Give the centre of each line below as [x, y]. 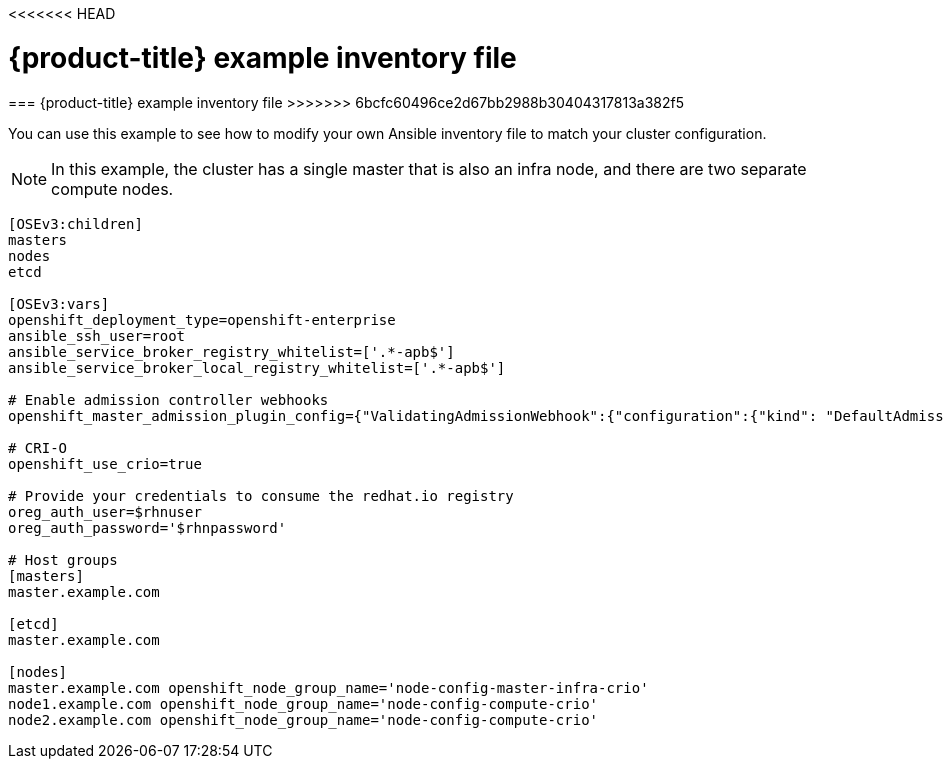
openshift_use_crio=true [105, 463]
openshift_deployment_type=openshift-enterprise [202, 319]
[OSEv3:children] [75, 223]
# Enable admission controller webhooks [168, 399]
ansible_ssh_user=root [97, 335]
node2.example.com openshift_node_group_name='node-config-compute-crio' [303, 719]
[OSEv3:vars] [59, 303]
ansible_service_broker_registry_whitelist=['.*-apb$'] [231, 351]
